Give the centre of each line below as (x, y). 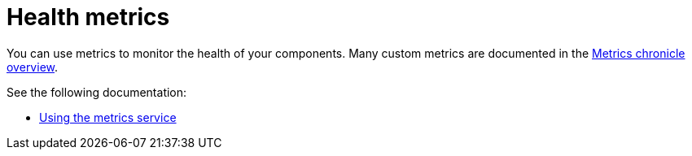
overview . (33, 67)
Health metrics (88, 17)
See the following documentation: (97, 92)
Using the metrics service (108, 117)
